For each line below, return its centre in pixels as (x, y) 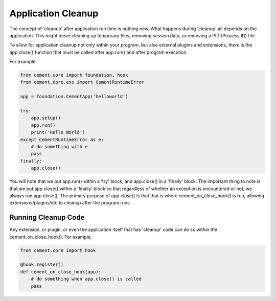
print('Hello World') (58, 132)
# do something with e (59, 146)
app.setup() (46, 118)
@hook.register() (42, 265)
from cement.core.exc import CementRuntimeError (82, 82)
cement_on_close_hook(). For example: (51, 237)
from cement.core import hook (58, 250)
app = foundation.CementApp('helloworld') (74, 97)
